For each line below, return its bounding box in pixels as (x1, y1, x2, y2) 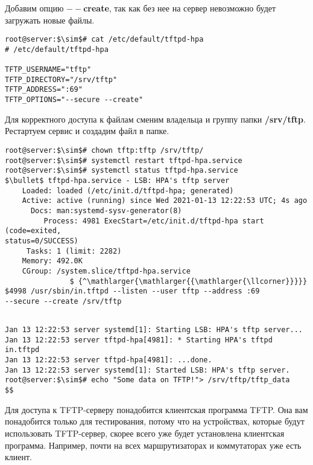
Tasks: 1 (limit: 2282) (26, 246, 122, 255)
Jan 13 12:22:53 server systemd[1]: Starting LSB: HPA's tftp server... (5, 325, 303, 335)
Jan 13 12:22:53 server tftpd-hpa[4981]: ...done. (5, 356, 212, 365)
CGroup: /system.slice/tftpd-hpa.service (22, 266, 191, 275)
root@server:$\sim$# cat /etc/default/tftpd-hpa (5, 35, 204, 44)
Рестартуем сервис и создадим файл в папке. (5, 124, 169, 137)
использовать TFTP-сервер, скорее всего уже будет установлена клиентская (5, 426, 285, 439)
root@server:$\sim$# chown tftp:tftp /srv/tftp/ (5, 146, 204, 155)
